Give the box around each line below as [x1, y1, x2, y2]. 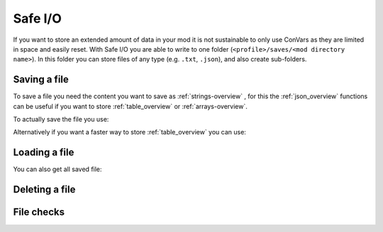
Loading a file [13, 146, 74, 158]
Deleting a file [13, 184, 76, 196]
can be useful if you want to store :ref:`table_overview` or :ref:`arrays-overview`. [13, 102, 248, 110]
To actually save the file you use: [13, 115, 109, 124]
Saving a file [13, 74, 69, 86]
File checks [13, 206, 65, 219]
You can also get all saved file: [13, 165, 102, 173]
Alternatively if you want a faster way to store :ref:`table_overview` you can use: [13, 128, 246, 137]
